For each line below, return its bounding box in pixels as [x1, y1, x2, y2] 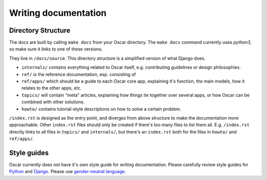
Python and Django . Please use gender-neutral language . [9, 169, 126, 175]
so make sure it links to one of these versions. [9, 46, 103, 52]
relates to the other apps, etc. [21, 85, 82, 91]
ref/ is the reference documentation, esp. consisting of [21, 71, 136, 77]
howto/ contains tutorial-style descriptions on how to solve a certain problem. [21, 106, 181, 112]
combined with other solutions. [21, 99, 85, 105]
